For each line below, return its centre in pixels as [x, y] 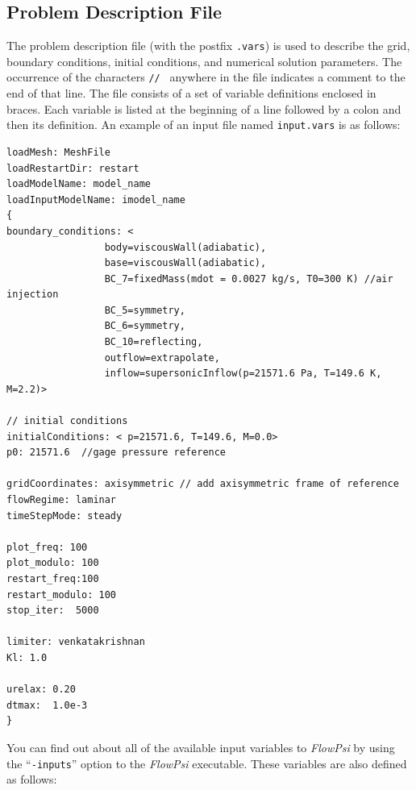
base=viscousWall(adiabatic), [185, 263]
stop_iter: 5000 [53, 611]
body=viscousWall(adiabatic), [185, 247]
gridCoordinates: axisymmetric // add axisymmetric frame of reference [203, 484]
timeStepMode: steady [64, 516]
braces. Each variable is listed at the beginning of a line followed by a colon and [204, 108]
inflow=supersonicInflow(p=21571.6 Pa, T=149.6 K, [243, 374]
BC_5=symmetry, [145, 310]
